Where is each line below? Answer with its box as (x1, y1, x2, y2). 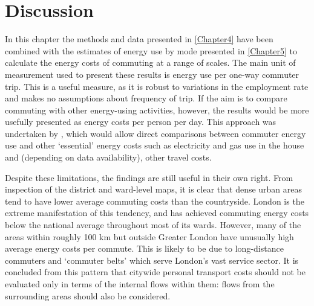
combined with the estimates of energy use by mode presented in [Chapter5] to (5, 44, 298, 57)
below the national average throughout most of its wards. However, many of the (5, 218, 301, 231)
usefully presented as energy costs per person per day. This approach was (5, 115, 276, 128)
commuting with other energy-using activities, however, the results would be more (5, 103, 309, 116)
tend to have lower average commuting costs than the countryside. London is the (5, 194, 304, 207)
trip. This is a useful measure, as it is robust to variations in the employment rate (5, 80, 309, 92)
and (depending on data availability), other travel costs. (5, 151, 212, 164)
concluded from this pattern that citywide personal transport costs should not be (5, 266, 306, 278)
